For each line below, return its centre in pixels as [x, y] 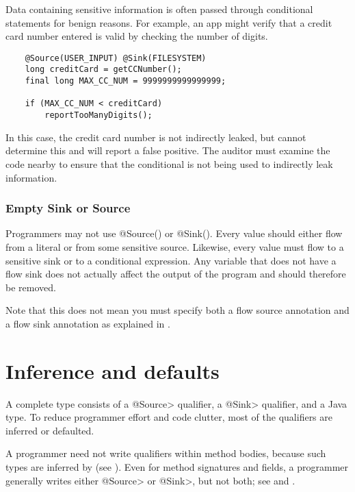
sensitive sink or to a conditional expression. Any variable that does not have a [171, 260]
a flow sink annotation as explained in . [88, 323]
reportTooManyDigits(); [98, 115]
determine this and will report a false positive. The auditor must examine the [168, 150]
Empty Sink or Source [68, 208]
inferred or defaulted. [50, 430]
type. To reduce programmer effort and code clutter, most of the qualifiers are [169, 417]
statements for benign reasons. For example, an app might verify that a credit [169, 22]
